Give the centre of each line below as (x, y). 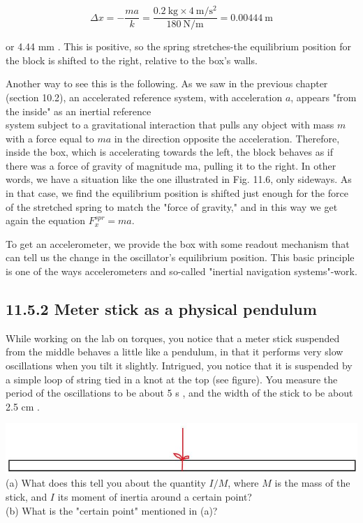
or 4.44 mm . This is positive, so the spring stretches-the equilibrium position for (179, 46)
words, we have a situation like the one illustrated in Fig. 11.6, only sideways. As (179, 179)
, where (243, 483)
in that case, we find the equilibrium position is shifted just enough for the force (177, 193)
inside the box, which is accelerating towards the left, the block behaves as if (170, 152)
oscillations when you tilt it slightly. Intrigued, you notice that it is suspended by (179, 366)
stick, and (27, 496)
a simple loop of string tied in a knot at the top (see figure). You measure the (172, 379)
